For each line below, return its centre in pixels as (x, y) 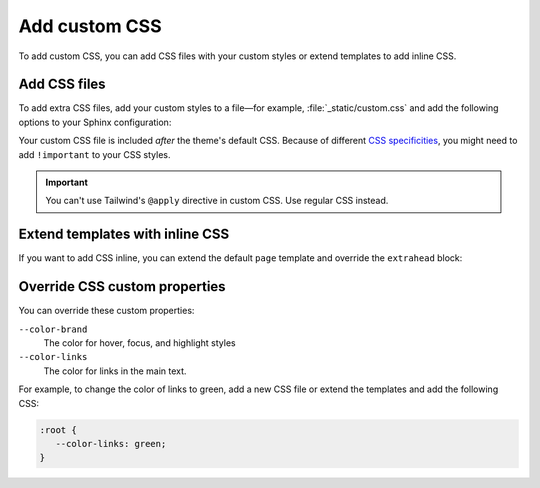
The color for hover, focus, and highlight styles (139, 343)
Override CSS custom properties (122, 286)
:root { (58, 429)
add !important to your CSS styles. (94, 154)
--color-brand (53, 329)
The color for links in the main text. (115, 371)
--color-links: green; (111, 443)
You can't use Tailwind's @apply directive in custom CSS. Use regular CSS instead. (217, 201)
